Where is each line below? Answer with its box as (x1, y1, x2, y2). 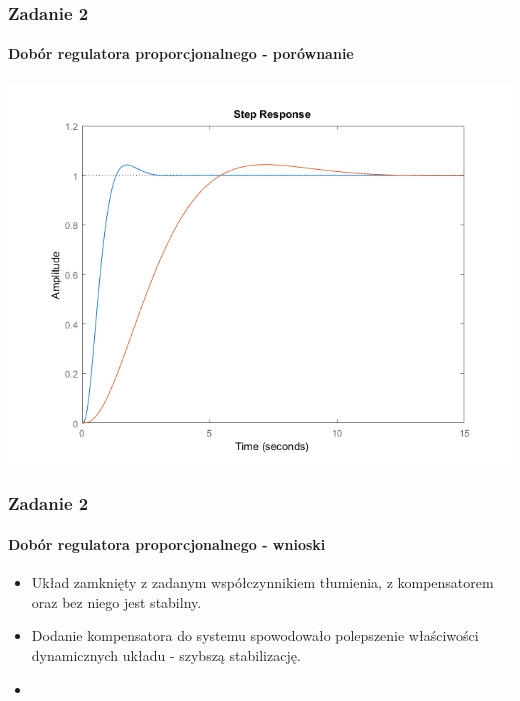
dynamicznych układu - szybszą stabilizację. (31, 644, 301, 665)
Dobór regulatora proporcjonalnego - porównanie (8, 43, 354, 64)
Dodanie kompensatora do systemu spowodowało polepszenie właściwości (31, 625, 479, 646)
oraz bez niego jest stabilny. (31, 591, 202, 612)
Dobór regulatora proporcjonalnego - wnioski (8, 533, 326, 554)
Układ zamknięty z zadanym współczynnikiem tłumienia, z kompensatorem (31, 572, 494, 593)
